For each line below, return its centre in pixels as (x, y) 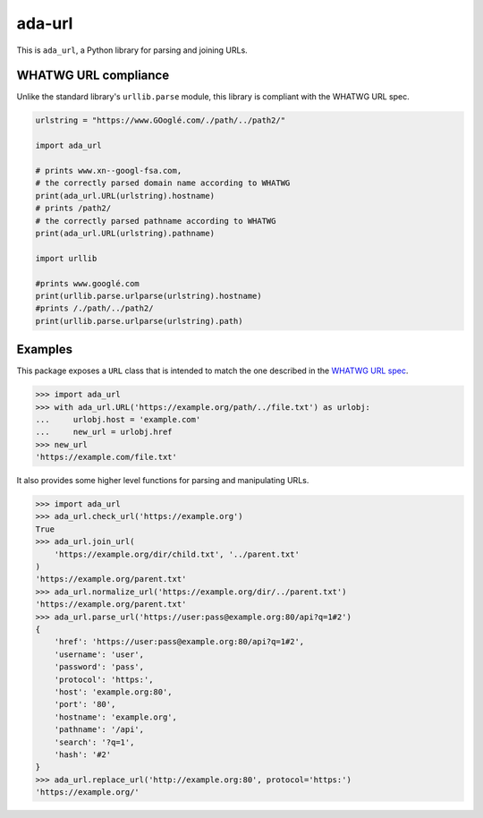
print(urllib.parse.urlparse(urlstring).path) (139, 321)
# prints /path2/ (73, 209)
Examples (45, 349)
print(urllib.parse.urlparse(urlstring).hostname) (149, 296)
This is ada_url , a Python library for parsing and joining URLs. (132, 50)
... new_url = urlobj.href (104, 432)
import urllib (66, 258)
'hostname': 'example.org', (116, 717)
